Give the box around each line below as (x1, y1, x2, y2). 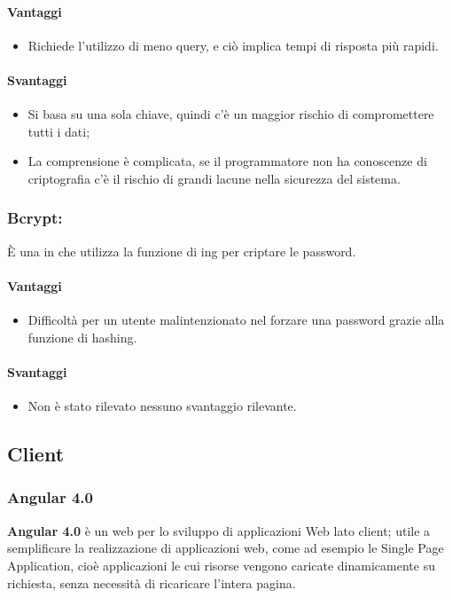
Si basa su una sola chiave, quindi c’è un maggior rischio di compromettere (27, 105, 434, 123)
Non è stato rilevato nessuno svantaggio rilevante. (27, 397, 297, 415)
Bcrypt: (7, 207, 63, 229)
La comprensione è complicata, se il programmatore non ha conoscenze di (27, 152, 427, 170)
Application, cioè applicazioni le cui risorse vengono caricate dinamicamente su (7, 555, 435, 574)
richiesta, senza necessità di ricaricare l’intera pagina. (7, 573, 296, 592)
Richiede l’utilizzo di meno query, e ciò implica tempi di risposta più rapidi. (27, 35, 439, 54)
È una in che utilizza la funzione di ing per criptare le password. (7, 241, 356, 260)
